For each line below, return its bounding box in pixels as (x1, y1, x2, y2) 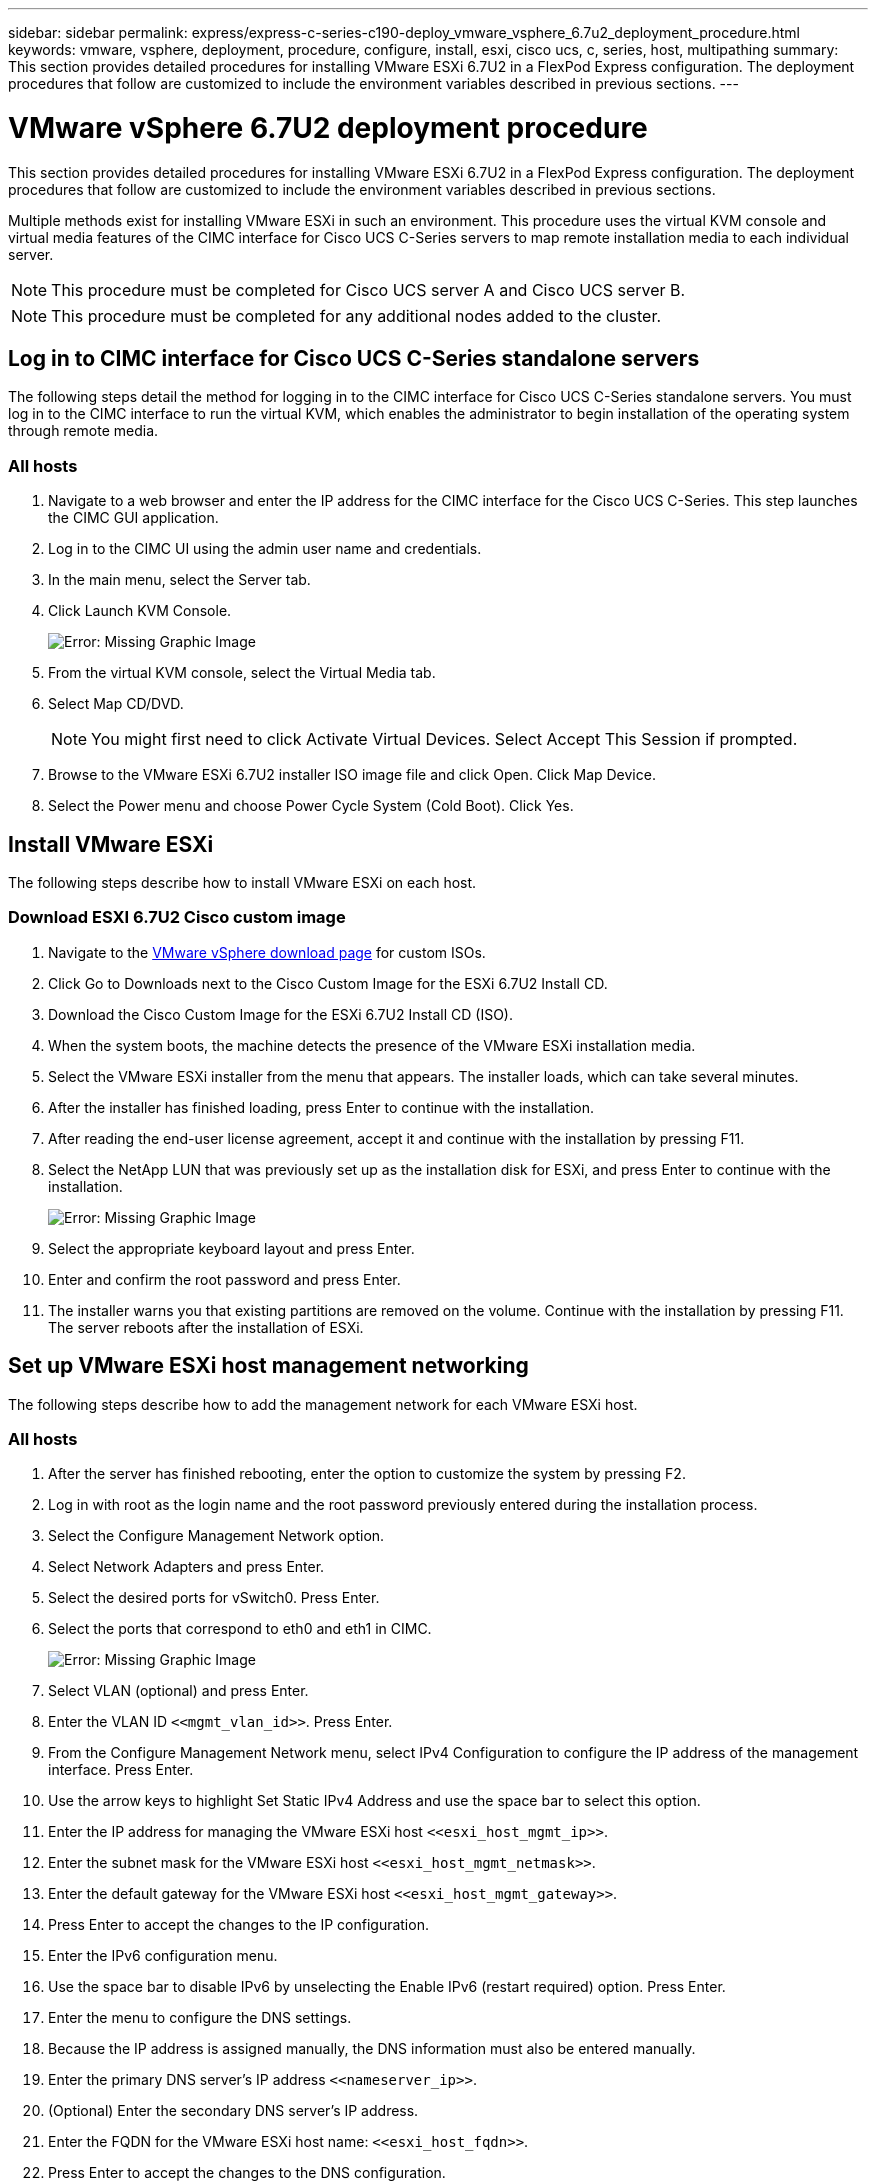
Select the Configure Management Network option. (48, 1527, 385, 1545)
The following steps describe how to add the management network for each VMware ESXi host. (8, 1395, 638, 1413)
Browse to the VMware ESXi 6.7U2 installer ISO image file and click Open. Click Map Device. (48, 766, 656, 784)
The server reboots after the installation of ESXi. (48, 1318, 364, 1336)
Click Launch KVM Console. (48, 602, 232, 620)
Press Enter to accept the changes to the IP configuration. (48, 1916, 429, 1934)
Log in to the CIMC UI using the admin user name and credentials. (48, 540, 482, 558)
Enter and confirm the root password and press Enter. (48, 1270, 401, 1288)
